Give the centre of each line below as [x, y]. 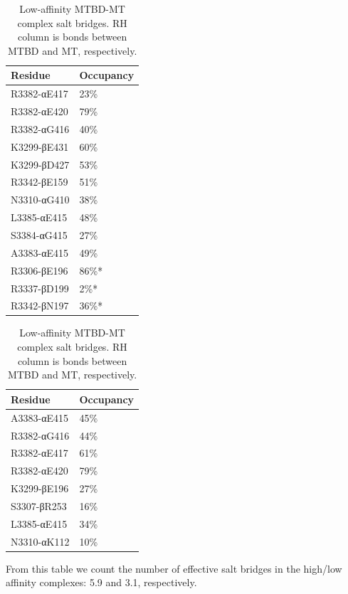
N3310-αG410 [40, 200]
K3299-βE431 [40, 146]
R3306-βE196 [39, 270]
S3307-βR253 [39, 505]
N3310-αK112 [40, 541]
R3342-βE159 [39, 182]
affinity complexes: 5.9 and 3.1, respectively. [101, 582]
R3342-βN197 [40, 306]
